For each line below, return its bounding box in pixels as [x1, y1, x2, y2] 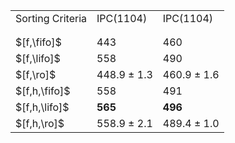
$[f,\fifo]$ [15, 35, 62, 49]
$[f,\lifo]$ [15, 52, 61, 65]
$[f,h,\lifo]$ [15, 100, 70, 114]
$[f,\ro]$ [15, 68, 57, 81]
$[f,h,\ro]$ [15, 117, 65, 130]
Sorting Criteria [15, 12, 87, 25]
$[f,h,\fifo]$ [15, 84, 71, 98]
